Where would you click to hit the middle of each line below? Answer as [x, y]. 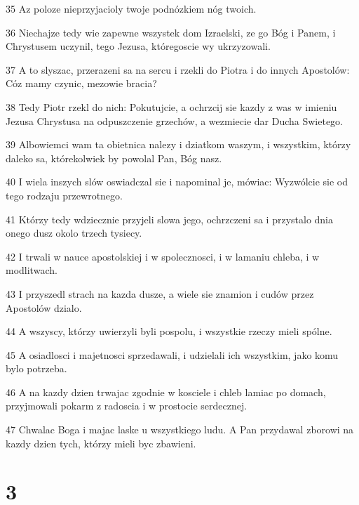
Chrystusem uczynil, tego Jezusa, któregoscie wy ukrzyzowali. [138, 46]
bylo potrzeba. [36, 368]
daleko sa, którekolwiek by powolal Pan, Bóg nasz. [114, 158]
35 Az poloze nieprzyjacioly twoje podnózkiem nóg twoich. [131, 8]
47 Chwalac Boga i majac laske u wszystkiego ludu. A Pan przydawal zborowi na [180, 429]
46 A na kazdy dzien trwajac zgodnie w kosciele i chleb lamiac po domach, [166, 392]
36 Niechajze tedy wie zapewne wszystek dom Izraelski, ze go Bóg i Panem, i [171, 32]
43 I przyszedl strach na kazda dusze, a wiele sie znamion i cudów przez [160, 293]
